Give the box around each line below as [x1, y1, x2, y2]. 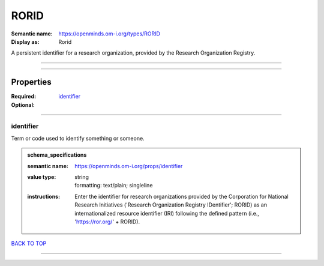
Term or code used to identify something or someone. [11, 135, 145, 142]
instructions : [27, 193, 60, 200]
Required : [11, 93, 36, 100]
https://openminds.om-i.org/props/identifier [74, 162, 183, 169]
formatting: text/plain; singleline [74, 182, 153, 189]
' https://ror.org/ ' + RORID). [74, 218, 140, 225]
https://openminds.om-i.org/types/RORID [58, 30, 160, 37]
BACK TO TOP [11, 240, 47, 247]
